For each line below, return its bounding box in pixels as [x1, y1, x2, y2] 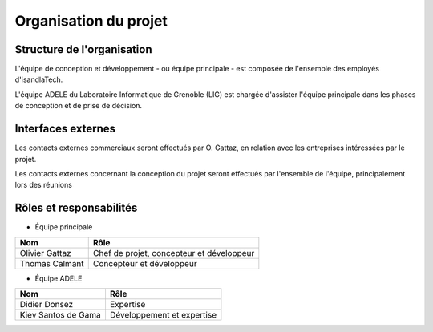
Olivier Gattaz [19, 247, 71, 258]
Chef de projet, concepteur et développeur [92, 247, 255, 258]
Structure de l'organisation [14, 43, 152, 56]
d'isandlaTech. [14, 75, 63, 84]
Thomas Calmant [19, 257, 84, 269]
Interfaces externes [14, 122, 116, 136]
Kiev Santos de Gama [19, 310, 101, 320]
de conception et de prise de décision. [14, 101, 143, 111]
